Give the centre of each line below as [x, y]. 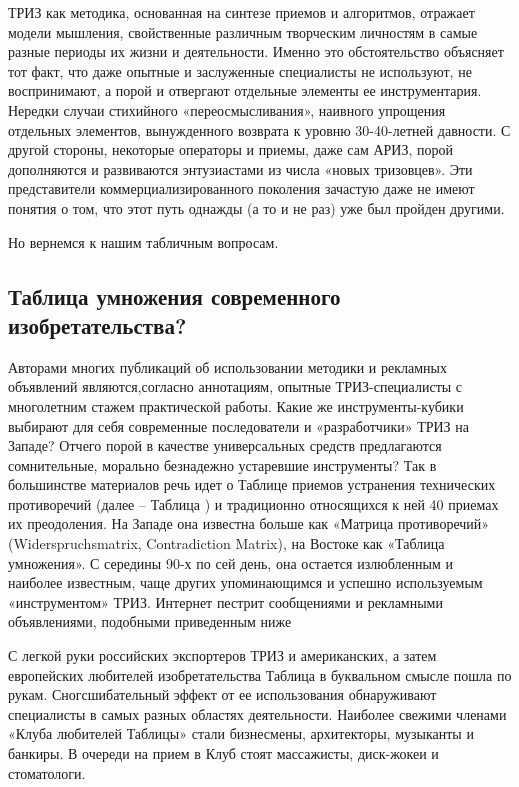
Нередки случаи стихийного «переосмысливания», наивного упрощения [227, 109]
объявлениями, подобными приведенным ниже [150, 621]
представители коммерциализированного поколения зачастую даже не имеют [241, 188]
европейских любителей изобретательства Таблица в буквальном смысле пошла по [260, 674]
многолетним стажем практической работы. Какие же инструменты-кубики [236, 405]
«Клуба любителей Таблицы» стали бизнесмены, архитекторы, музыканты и [241, 733]
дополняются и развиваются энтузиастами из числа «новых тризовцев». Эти [240, 168]
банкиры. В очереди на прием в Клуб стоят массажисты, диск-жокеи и [223, 753]
